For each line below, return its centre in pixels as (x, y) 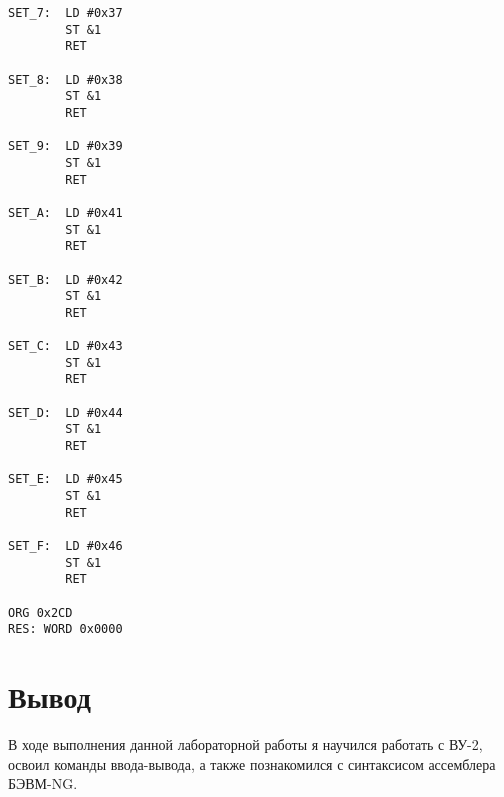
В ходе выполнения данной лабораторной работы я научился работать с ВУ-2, (245, 744)
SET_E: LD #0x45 (65, 479)
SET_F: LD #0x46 (65, 546)
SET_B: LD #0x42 (65, 279)
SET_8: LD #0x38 (65, 79)
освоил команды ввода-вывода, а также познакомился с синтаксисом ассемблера (252, 763)
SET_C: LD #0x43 (65, 346)
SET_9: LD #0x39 (65, 146)
